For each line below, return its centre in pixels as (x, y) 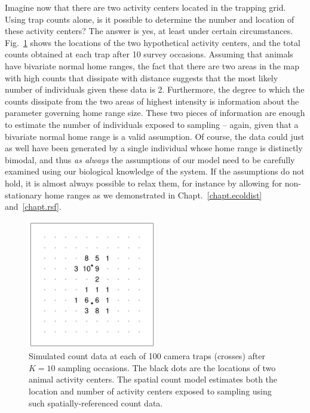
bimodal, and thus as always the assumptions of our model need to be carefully (150, 159)
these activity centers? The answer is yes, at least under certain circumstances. (149, 31)
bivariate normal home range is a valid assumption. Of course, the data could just (155, 136)
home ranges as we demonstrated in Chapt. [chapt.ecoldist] (153, 195)
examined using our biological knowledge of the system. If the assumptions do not (155, 171)
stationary (23, 195)
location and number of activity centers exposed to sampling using (150, 391)
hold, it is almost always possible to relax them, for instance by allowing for (144, 183)
